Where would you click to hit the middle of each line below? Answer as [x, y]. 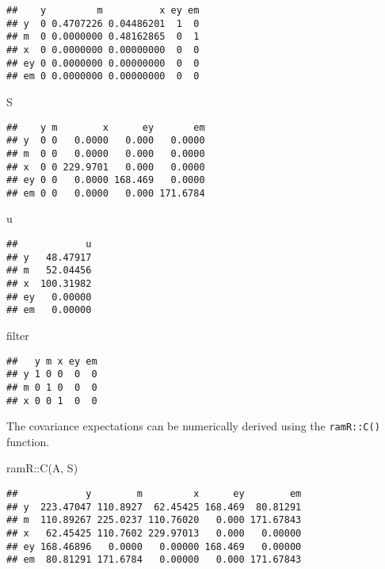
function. [28, 441]
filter [18, 335]
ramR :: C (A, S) [42, 468]
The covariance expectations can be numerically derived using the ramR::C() [193, 426]
